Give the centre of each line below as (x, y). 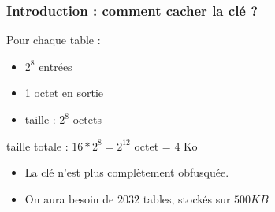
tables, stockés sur (187, 198)
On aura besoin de (69, 198)
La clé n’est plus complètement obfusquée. (127, 172)
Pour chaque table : (54, 40)
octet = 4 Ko (166, 145)
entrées (56, 66)
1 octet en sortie (64, 93)
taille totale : (37, 145)
